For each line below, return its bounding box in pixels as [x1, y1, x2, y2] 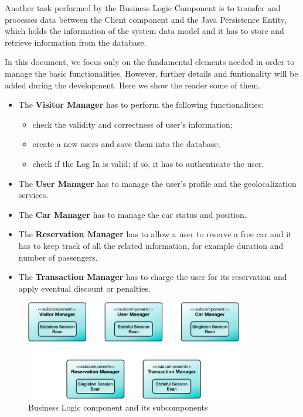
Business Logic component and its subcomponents [28, 401, 208, 413]
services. [18, 189, 49, 201]
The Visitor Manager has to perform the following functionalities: [18, 98, 264, 111]
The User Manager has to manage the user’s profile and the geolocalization [18, 177, 297, 189]
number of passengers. [18, 251, 98, 263]
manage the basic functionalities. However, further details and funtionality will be [5, 67, 298, 79]
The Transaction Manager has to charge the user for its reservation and [18, 271, 287, 283]
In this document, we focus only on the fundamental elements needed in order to [5, 56, 295, 68]
